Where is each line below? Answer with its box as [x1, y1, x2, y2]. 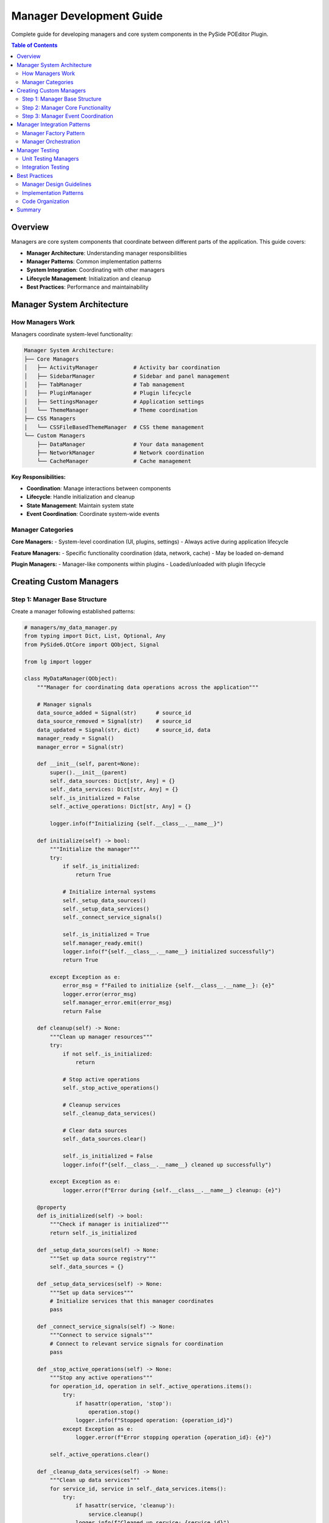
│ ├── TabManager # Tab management [24, 381, 185, 388]
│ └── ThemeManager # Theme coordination [24, 407, 198, 414]
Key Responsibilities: [11, 473, 66, 481]
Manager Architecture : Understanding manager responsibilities [26, 249, 187, 256]
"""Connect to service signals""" [49, 1332, 153, 1338]
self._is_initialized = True [62, 931, 150, 938]
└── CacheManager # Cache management [37, 458, 191, 465]
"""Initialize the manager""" [49, 846, 140, 853]
